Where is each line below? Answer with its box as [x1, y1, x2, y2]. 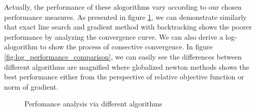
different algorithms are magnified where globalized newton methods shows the [4, 61, 249, 72]
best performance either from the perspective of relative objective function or [4, 71, 244, 82]
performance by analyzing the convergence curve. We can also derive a [4, 31, 223, 42]
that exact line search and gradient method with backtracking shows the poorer [4, 21, 252, 32]
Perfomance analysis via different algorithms [24, 98, 163, 109]
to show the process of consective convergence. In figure [40, 41, 213, 52]
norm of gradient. [4, 81, 58, 92]
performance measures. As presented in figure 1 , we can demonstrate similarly [4, 11, 247, 22]
